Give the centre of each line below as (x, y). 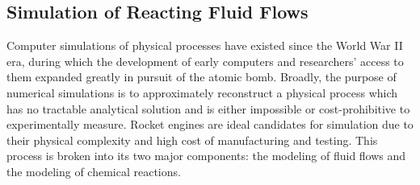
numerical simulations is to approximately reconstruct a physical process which (202, 92)
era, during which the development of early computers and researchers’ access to (205, 61)
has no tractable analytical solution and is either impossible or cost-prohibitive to (208, 108)
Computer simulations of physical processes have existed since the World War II (205, 45)
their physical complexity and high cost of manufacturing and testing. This (192, 140)
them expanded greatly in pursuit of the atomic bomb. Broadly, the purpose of (202, 77)
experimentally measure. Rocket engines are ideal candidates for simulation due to (210, 124)
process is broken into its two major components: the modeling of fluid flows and (206, 156)
